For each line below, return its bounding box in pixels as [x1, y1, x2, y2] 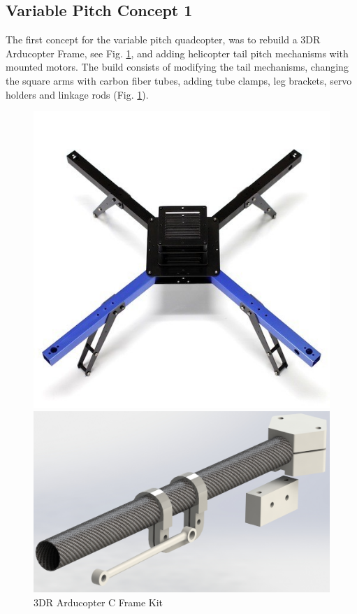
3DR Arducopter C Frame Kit [34, 594, 163, 609]
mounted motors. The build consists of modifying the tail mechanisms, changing [6, 59, 349, 74]
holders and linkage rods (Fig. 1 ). [6, 87, 149, 101]
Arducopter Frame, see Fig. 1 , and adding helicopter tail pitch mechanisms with [6, 45, 349, 60]
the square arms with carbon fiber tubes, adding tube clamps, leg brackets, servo [6, 73, 352, 87]
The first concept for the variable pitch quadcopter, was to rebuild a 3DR [6, 32, 321, 47]
